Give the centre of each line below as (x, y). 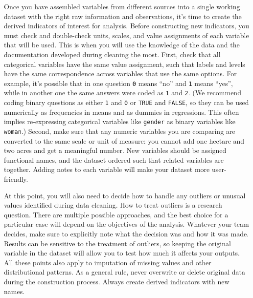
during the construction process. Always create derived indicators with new (117, 281)
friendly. (16, 179)
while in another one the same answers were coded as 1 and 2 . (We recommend (123, 93)
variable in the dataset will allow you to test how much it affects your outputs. (122, 253)
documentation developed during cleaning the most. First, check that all (112, 54)
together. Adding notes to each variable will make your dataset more (107, 169)
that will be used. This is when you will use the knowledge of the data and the (122, 45)
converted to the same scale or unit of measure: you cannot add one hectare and (124, 140)
